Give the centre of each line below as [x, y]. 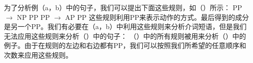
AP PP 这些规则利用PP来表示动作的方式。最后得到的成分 [157, 17]
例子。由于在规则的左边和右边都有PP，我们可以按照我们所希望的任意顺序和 [125, 45]
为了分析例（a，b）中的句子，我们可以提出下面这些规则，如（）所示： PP [123, 7]
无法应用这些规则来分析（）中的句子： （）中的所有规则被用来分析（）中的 [125, 36]
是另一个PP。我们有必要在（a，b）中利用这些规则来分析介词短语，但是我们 [125, 26]
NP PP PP [33, 17]
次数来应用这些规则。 [38, 55]
